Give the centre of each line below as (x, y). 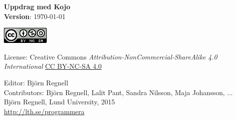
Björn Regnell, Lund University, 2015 (59, 102)
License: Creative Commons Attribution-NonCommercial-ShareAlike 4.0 (111, 56)
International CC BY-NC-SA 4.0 (53, 66)
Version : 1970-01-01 (35, 16)
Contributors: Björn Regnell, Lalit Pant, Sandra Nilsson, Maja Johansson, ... (118, 92)
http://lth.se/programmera (44, 111)
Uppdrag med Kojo (37, 6)
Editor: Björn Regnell (36, 82)
